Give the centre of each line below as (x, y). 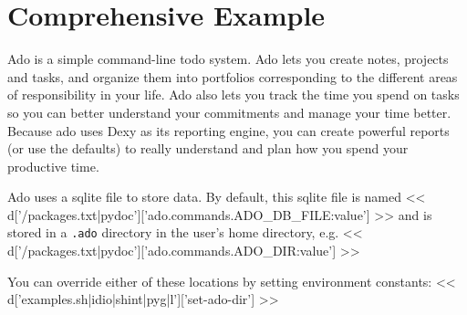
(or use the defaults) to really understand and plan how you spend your (208, 148)
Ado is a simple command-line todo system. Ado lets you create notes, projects (228, 59)
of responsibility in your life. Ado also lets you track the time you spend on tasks (233, 94)
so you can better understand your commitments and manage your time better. (229, 112)
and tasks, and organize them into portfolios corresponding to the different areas (233, 76)
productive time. (53, 166)
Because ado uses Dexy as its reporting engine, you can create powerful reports (228, 130)
